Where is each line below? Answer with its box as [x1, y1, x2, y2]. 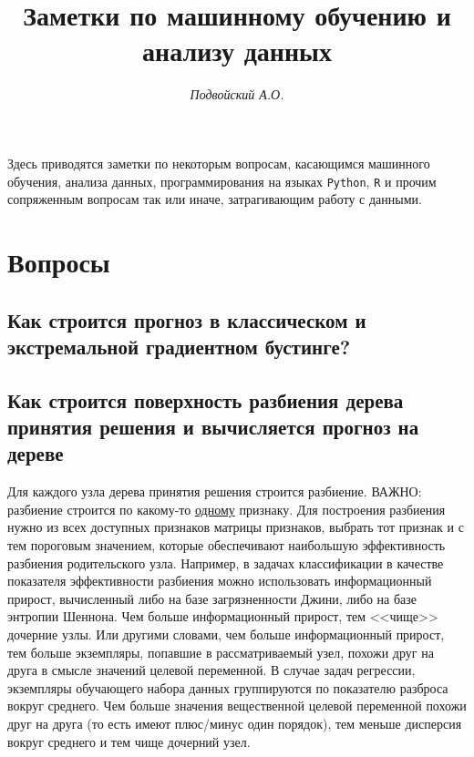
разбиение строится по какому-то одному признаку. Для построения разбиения [7, 499, 446, 518]
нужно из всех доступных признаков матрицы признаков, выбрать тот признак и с [7, 517, 464, 537]
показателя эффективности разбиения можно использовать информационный [7, 571, 432, 590]
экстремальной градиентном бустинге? [7, 332, 351, 360]
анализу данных [142, 32, 332, 69]
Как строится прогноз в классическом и [7, 305, 366, 333]
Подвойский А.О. [190, 85, 284, 104]
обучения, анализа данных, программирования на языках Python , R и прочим [7, 171, 437, 190]
